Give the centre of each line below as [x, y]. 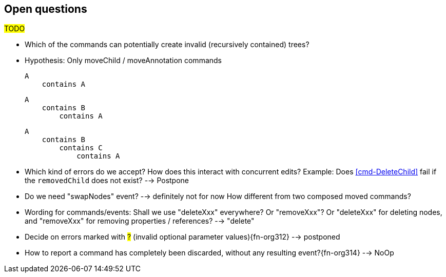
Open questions [46, 9]
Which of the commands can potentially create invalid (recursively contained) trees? [167, 45]
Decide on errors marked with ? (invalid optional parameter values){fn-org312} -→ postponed [182, 237]
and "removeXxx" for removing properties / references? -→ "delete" [140, 221]
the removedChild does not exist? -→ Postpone [107, 181]
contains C [81, 148]
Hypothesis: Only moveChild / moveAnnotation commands [123, 61]
